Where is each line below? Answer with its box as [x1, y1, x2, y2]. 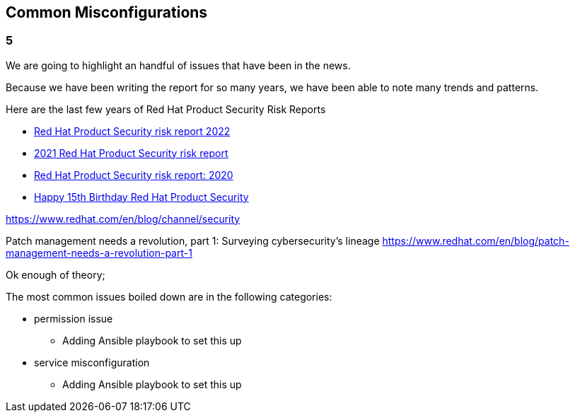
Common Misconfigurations [6, 4, 208, 21]
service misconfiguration [34, 356, 150, 368]
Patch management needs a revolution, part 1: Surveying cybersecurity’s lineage [6, 234, 380, 247]
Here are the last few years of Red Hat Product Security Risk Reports [6, 103, 326, 115]
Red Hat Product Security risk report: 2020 [34, 168, 233, 181]
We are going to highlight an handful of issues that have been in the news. [6, 59, 351, 71]
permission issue [34, 312, 113, 325]
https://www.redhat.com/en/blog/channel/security [6, 212, 240, 225]
